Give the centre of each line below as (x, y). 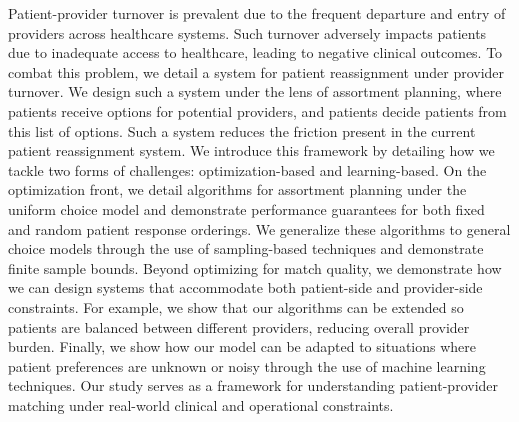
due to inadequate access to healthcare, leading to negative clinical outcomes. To (255, 52)
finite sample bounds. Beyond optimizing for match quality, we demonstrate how (255, 267)
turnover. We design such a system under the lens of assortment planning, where (255, 91)
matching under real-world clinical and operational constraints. (201, 404)
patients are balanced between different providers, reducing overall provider (239, 326)
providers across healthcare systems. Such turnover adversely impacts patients (247, 32)
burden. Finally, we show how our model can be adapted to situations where (242, 346)
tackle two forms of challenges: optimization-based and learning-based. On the (247, 169)
